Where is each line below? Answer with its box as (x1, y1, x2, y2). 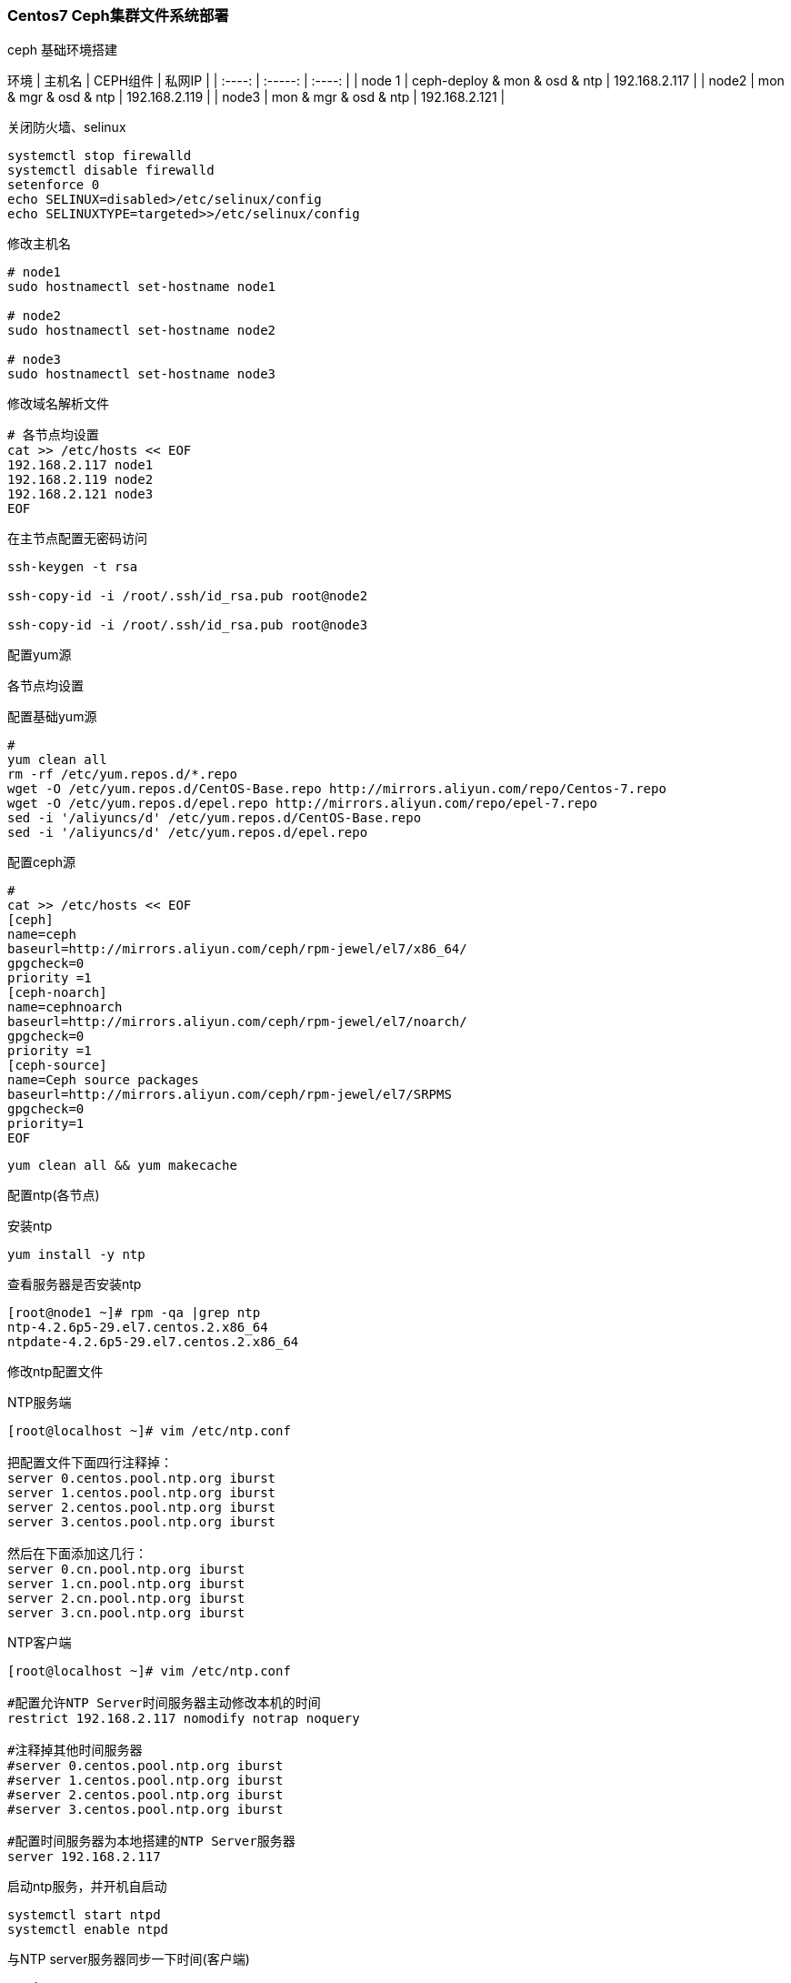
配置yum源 (7, 647, 72, 663)
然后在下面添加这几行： (7, 1546, 147, 1562)
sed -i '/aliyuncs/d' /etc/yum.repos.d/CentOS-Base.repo (7, 810, 422, 826)
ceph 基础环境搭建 (7, 42, 117, 58)
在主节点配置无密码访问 (7, 530, 147, 547)
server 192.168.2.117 (7, 1849, 161, 1865)
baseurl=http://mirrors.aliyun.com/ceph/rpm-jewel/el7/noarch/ (7, 1014, 467, 1030)
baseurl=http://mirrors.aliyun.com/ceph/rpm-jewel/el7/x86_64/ (7, 941, 467, 957)
